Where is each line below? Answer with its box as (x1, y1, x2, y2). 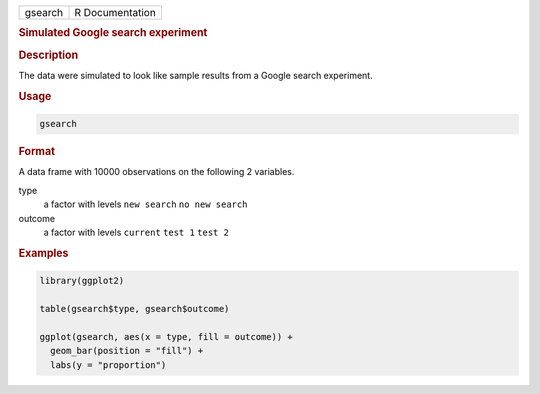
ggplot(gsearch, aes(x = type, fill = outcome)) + (39, 331, 294, 342)
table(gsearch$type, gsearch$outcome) (39, 303, 230, 315)
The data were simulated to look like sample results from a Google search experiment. (18, 69, 374, 81)
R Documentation (74, 6, 157, 19)
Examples (18, 246, 69, 260)
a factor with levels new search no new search (43, 198, 248, 210)
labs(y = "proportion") (50, 359, 167, 370)
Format (18, 145, 55, 159)
